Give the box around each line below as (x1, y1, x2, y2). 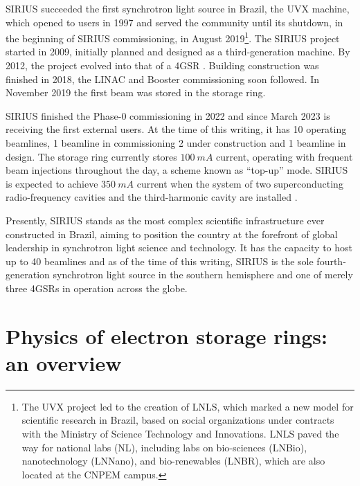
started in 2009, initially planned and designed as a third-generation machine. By (6, 44, 350, 59)
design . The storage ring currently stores (6, 149, 177, 163)
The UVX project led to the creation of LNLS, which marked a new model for (21, 399, 354, 413)
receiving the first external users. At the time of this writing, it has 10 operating (6, 122, 347, 136)
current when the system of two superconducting (136, 176, 343, 190)
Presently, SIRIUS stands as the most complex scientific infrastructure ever (6, 213, 325, 227)
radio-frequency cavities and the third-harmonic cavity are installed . (6, 190, 298, 204)
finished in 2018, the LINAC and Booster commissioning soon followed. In (6, 71, 320, 86)
